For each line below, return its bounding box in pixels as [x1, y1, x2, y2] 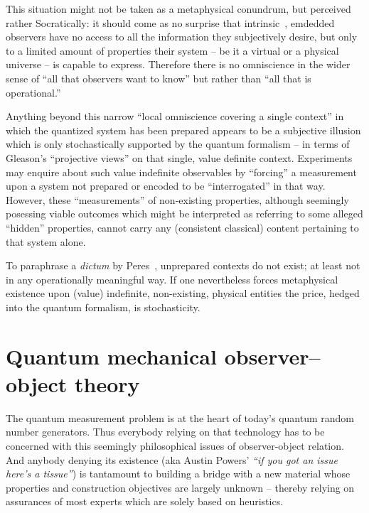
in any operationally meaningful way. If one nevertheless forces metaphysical [6, 271, 338, 286]
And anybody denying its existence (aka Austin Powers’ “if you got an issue [6, 452, 338, 467]
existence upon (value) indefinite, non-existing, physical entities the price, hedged [6, 286, 360, 301]
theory [75, 369, 140, 398]
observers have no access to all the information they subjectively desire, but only [6, 29, 358, 44]
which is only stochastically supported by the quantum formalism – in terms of [6, 136, 350, 151]
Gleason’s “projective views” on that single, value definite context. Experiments [6, 150, 353, 165]
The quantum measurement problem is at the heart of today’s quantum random [6, 410, 354, 425]
